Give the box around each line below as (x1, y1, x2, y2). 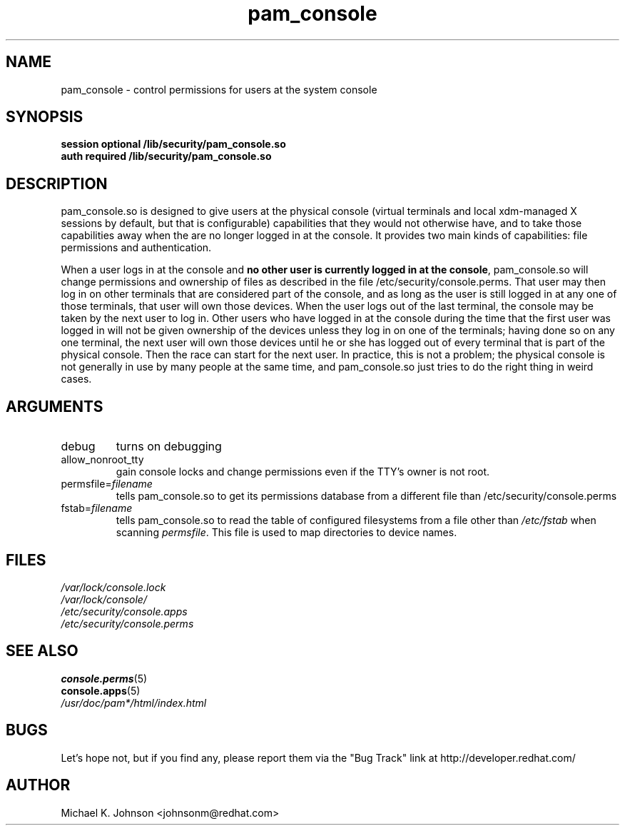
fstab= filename (61, 502, 133, 515)
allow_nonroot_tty (61, 453, 144, 466)
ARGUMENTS (6, 397, 103, 415)
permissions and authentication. (61, 241, 212, 254)
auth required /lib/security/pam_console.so (61, 150, 272, 163)
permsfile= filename (61, 478, 153, 490)
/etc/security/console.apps (61, 605, 188, 618)
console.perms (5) (61, 672, 148, 685)
